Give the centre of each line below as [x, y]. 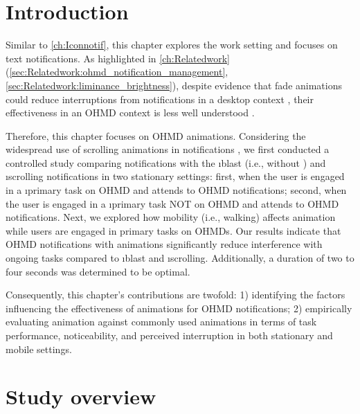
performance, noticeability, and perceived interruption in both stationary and [169, 335]
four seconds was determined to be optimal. [98, 271]
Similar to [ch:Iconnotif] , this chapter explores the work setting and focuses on [172, 45]
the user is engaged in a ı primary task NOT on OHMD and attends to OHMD [172, 203]
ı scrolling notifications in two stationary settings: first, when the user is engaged [175, 176]
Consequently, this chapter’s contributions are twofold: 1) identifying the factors [175, 295]
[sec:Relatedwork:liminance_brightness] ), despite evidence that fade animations [174, 85]
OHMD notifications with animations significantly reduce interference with [164, 244]
